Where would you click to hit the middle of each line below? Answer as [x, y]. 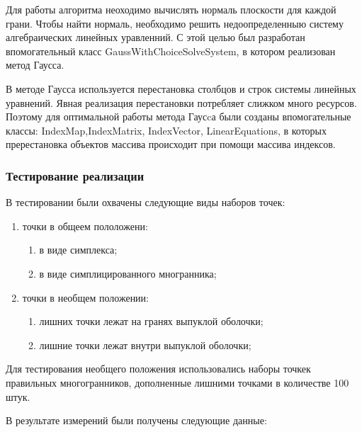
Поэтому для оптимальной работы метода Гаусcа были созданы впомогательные [179, 116]
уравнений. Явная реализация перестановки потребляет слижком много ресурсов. [181, 102]
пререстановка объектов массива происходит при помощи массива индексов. [171, 144]
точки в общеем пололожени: [85, 226]
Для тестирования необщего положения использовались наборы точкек [158, 369]
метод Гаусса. [35, 65]
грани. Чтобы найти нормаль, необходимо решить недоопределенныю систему [175, 23]
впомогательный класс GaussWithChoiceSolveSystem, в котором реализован [171, 51]
